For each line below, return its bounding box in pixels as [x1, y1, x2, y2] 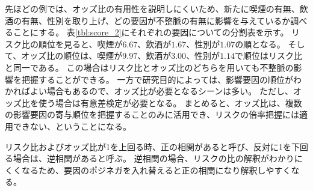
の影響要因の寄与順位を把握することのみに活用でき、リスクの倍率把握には [5, 108, 299, 121]
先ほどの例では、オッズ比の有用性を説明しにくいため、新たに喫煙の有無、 [5, 2, 300, 14]
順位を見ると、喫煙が [38, 37, 123, 50]
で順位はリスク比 [235, 49, 303, 62]
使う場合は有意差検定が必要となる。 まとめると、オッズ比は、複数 [38, 96, 302, 109]
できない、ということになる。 [13, 120, 131, 132]
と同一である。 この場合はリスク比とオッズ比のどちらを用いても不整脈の [5, 61, 294, 73]
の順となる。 [235, 37, 285, 50]
